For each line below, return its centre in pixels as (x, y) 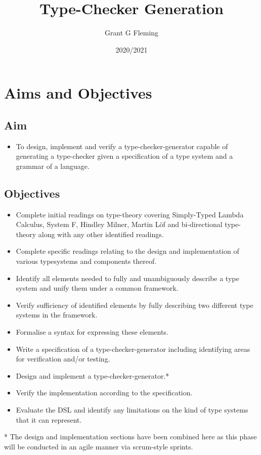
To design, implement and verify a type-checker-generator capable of (122, 146)
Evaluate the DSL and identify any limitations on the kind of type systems (132, 409)
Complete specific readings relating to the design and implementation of (127, 251)
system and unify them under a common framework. (97, 288)
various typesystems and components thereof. (86, 261)
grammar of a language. (53, 166)
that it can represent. (49, 419)
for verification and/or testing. (63, 359)
